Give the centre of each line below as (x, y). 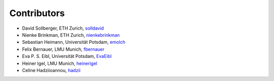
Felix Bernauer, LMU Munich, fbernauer (63, 49)
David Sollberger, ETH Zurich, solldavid (63, 28)
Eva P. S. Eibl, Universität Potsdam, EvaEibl (67, 56)
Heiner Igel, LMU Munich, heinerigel (60, 63)
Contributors (37, 13)
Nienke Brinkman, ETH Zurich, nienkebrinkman (71, 35)
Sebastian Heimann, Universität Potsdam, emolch (74, 42)
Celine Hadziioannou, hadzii (51, 70)
